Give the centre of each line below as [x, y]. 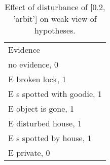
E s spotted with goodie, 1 [55, 94]
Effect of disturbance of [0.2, [55, 7]
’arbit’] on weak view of [55, 19]
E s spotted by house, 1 [50, 138]
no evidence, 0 [33, 64]
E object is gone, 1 [41, 108]
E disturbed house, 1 [45, 123]
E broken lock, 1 [37, 79]
